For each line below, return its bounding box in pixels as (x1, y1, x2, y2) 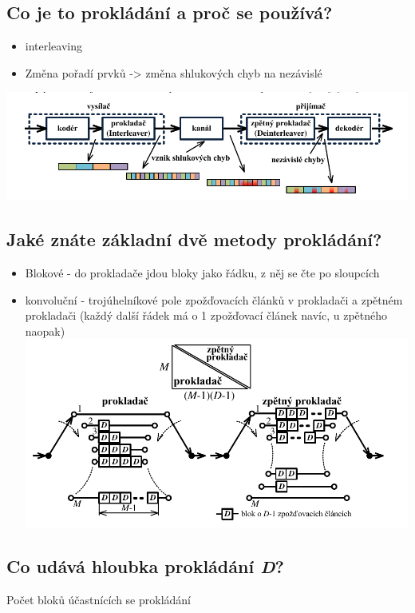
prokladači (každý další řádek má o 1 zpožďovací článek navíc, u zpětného (25, 307, 388, 324)
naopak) (25, 322, 65, 339)
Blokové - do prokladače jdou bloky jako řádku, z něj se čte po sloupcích (25, 265, 380, 281)
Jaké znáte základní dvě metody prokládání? (6, 227, 382, 252)
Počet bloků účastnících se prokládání (6, 591, 192, 607)
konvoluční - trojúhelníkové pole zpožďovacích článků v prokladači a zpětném (25, 291, 403, 308)
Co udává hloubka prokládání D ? (6, 554, 284, 579)
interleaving (25, 38, 83, 54)
